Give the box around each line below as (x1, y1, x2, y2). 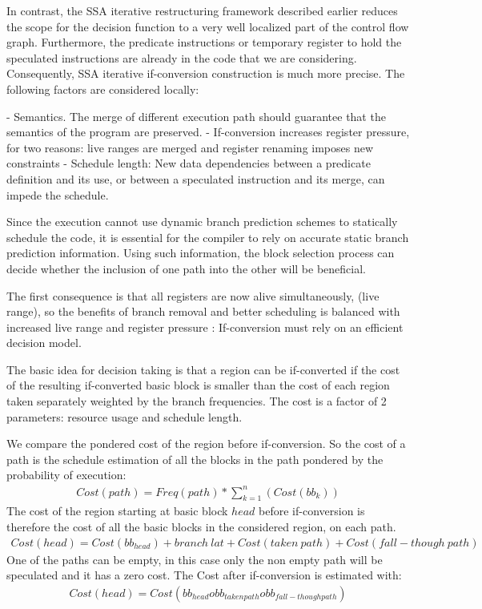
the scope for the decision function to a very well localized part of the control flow (6, 18, 409, 34)
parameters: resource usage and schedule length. (6, 408, 243, 425)
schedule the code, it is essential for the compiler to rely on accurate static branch (6, 228, 409, 245)
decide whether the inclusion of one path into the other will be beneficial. (6, 260, 366, 276)
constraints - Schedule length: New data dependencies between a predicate (6, 155, 371, 171)
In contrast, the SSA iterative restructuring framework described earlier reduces (6, 2, 398, 18)
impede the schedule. (6, 186, 109, 203)
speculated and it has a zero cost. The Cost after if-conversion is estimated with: (6, 567, 402, 583)
